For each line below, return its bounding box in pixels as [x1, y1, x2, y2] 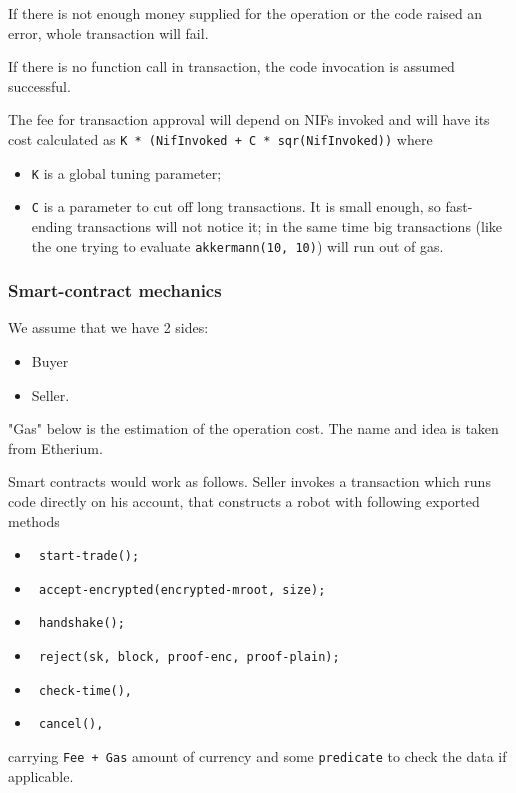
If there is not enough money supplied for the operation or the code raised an [8, 3, 483, 23]
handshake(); [38, 616, 125, 631]
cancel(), [38, 717, 104, 732]
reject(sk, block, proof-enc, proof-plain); [38, 650, 340, 665]
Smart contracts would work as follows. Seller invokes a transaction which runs [8, 471, 491, 492]
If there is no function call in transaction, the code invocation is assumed [8, 56, 455, 77]
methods [8, 510, 60, 531]
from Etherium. [8, 437, 103, 458]
